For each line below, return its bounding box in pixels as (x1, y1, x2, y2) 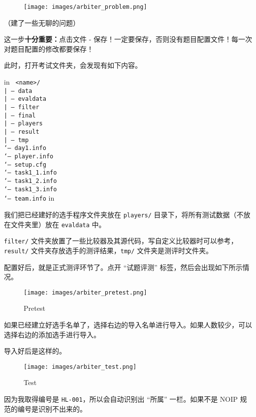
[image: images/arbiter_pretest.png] (24, 289, 147, 296)
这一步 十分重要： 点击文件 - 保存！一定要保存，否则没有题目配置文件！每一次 (4, 34, 252, 44)
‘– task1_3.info (4, 185, 57, 193)
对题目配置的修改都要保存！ (4, 43, 94, 54)
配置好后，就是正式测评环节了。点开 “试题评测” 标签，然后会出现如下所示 (4, 262, 243, 272)
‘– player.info (4, 152, 54, 160)
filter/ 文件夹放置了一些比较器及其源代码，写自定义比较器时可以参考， (4, 236, 238, 246)
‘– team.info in (4, 193, 55, 203)
